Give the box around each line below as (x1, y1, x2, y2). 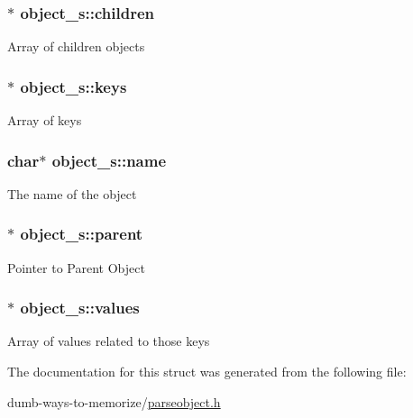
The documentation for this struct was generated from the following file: (7, 362, 407, 381)
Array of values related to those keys (7, 332, 210, 350)
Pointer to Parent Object (7, 258, 145, 277)
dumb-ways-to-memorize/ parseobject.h (7, 392, 221, 411)
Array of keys (7, 111, 82, 130)
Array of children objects (7, 37, 145, 56)
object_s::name (51, 149, 167, 171)
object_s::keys (20, 75, 127, 97)
